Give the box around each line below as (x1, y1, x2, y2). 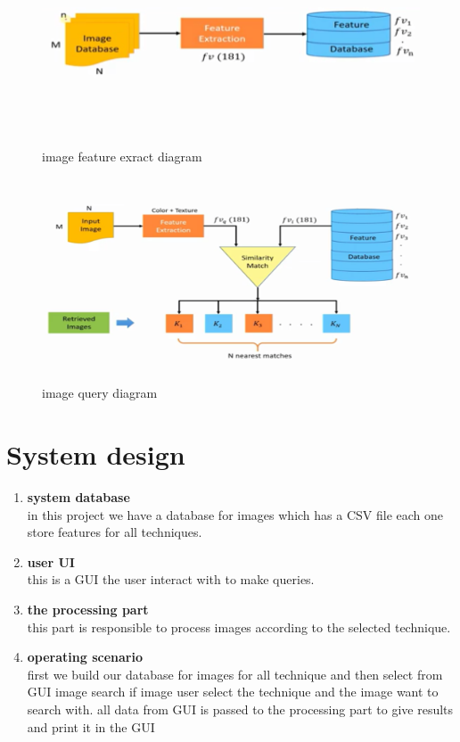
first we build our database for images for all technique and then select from (27, 664, 443, 683)
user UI (27, 552, 75, 571)
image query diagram (42, 383, 158, 402)
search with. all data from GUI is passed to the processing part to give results (27, 699, 454, 718)
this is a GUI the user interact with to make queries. (27, 570, 315, 589)
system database (27, 488, 130, 507)
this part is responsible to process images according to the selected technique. (27, 617, 451, 636)
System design (6, 436, 185, 473)
